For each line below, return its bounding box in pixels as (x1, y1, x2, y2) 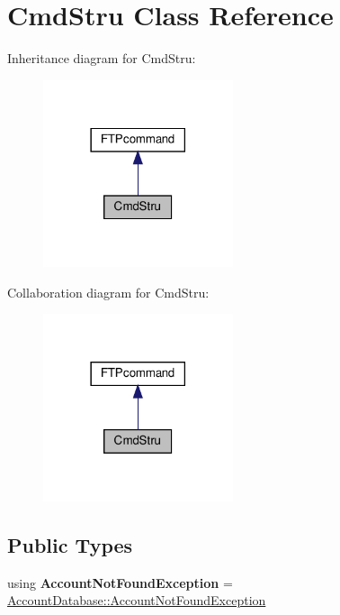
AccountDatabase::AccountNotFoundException (7, 591, 266, 610)
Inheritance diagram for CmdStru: (7, 49, 196, 68)
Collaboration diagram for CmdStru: (7, 282, 210, 301)
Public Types (7, 530, 133, 558)
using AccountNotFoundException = (7, 573, 233, 592)
